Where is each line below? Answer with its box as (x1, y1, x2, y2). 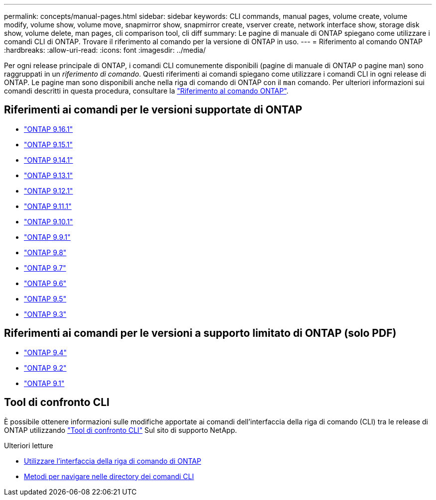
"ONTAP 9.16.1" (24, 124, 73, 133)
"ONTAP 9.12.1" (24, 186, 73, 195)
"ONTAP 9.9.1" (24, 232, 71, 241)
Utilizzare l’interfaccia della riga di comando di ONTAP (24, 456, 202, 465)
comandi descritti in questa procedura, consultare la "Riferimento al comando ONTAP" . (4, 87, 289, 95)
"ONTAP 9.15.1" (24, 140, 73, 149)
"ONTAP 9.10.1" (24, 217, 73, 226)
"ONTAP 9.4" (24, 348, 67, 357)
